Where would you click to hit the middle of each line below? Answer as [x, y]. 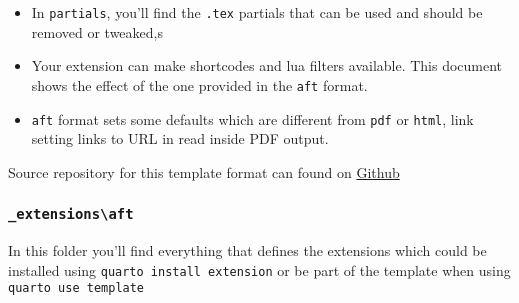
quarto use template [76, 288]
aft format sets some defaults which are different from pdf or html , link [252, 118]
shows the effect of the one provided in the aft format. [199, 84]
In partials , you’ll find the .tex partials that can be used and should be [257, 12]
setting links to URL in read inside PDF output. [180, 138]
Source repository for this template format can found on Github [204, 171]
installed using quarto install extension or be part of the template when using [259, 269]
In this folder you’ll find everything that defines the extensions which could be [247, 250]
